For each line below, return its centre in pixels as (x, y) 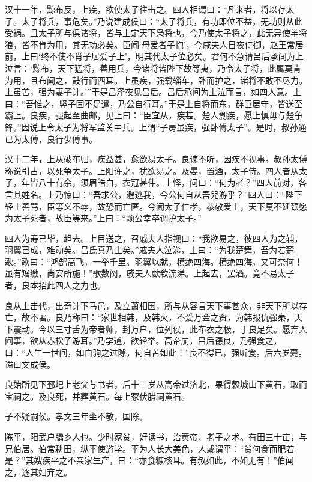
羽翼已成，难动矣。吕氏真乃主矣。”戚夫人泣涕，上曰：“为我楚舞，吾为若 (145, 250)
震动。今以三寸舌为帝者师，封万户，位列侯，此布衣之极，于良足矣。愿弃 (156, 328)
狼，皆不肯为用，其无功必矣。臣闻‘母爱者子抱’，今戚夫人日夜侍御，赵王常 (150, 44)
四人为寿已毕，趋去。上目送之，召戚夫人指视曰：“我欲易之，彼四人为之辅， (154, 238)
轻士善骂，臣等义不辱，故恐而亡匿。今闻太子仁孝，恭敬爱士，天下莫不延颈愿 (156, 206)
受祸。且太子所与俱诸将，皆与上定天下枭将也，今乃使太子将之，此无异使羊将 (156, 33)
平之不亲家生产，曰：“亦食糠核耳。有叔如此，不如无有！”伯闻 (172, 460)
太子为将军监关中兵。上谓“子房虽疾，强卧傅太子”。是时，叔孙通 (181, 127)
